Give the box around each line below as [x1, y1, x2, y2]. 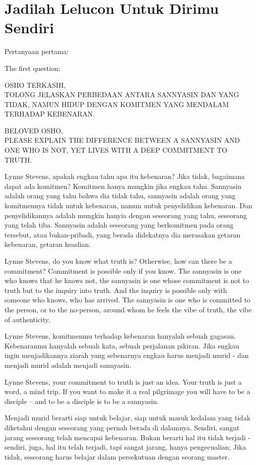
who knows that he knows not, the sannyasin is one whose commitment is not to [4, 275, 249, 286]
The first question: [4, 62, 61, 73]
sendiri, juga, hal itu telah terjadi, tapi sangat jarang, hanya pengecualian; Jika [4, 442, 246, 452]
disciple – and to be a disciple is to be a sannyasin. [4, 396, 159, 406]
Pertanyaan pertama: [4, 46, 69, 57]
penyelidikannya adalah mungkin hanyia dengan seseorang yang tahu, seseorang [4, 210, 247, 220]
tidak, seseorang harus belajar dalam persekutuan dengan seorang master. [4, 451, 230, 462]
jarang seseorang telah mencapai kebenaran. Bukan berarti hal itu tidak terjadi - [4, 432, 251, 442]
